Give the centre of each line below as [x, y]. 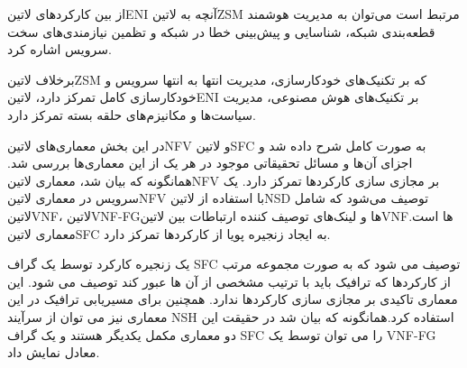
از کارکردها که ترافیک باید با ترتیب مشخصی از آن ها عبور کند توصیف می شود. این [229, 281]
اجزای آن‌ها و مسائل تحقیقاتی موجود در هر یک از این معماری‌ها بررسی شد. [210, 163]
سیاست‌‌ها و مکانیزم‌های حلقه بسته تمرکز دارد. [132, 114]
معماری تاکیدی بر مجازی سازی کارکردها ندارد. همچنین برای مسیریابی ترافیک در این [233, 299]
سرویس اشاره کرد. [60, 49]
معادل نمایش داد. [54, 352]
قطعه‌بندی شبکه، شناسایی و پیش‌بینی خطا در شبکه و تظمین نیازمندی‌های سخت [221, 31]
